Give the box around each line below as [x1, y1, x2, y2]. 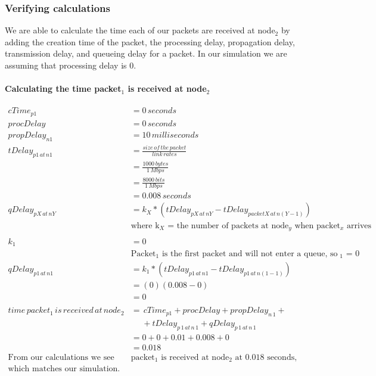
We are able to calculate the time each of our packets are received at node [5, 24, 275, 36]
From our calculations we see [8, 353, 114, 362]
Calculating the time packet [5, 82, 122, 95]
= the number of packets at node [167, 221, 289, 230]
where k [130, 221, 160, 230]
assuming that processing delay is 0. [5, 59, 136, 71]
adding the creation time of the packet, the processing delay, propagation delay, [5, 35, 295, 48]
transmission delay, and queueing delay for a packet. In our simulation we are [5, 47, 287, 60]
